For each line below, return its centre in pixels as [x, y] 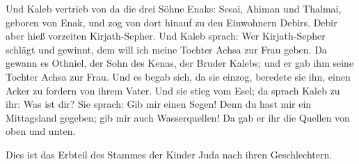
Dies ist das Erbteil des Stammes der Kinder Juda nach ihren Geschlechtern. [169, 154]
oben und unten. [41, 131]
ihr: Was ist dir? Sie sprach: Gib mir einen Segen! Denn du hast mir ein [159, 104]
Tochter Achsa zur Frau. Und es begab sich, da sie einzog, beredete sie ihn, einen [178, 76]
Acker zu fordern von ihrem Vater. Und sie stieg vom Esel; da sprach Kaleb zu [173, 90]
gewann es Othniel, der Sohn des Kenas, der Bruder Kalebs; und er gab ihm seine [180, 63]
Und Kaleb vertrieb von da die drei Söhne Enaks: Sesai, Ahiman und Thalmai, [174, 8]
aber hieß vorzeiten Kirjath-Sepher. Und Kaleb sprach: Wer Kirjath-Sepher [166, 36]
